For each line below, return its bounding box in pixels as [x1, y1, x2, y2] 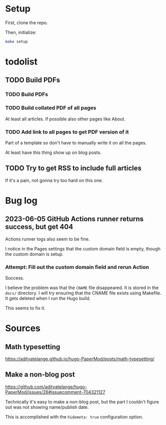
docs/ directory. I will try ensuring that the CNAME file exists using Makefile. [5, 290, 161, 296]
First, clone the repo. [5, 20, 48, 26]
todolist [5, 56, 38, 67]
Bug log [5, 195, 37, 206]
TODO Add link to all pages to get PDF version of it [5, 128, 129, 135]
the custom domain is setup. [5, 251, 64, 257]
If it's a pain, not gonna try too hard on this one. [5, 177, 103, 183]
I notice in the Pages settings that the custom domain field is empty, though [5, 245, 161, 251]
